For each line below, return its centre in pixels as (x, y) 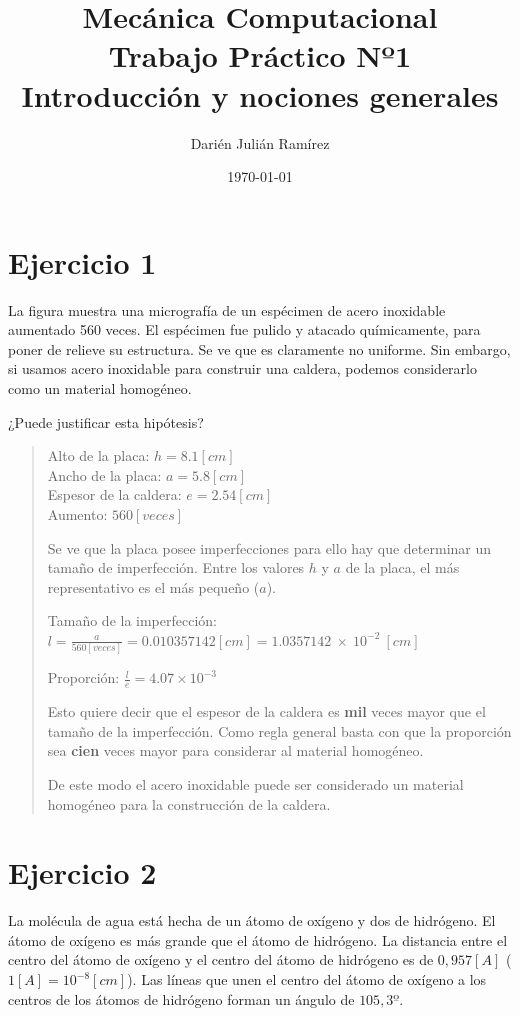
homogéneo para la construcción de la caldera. (189, 803)
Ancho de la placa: (104, 474)
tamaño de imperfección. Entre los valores (176, 567)
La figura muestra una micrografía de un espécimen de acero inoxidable (227, 309)
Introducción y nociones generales (260, 94)
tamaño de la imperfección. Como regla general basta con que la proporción (279, 730)
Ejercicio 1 (82, 261)
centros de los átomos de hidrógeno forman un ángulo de (181, 998)
